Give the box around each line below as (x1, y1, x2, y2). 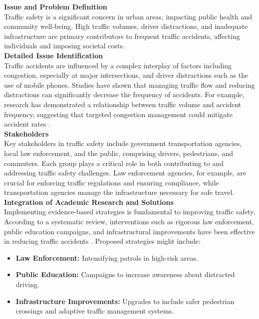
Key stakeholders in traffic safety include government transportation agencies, (4, 138, 242, 149)
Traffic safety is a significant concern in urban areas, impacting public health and (4, 11, 253, 21)
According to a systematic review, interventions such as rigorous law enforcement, (4, 216, 254, 227)
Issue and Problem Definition (4, 1, 107, 11)
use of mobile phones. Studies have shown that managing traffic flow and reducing (4, 79, 255, 90)
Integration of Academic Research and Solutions (4, 196, 174, 207)
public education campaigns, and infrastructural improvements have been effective (4, 226, 255, 236)
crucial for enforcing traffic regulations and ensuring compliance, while (4, 177, 219, 187)
